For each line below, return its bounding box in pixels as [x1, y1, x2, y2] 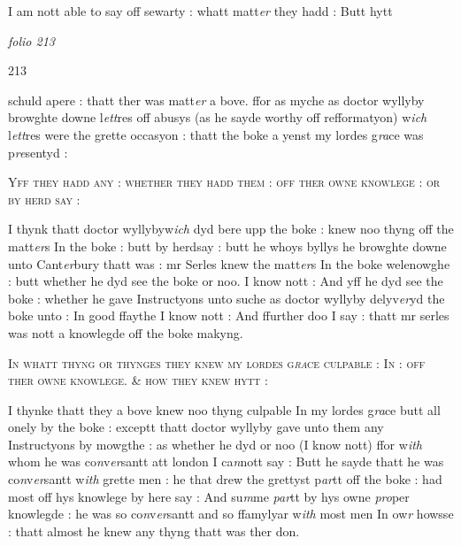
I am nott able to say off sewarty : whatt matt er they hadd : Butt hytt [8, 2, 393, 19]
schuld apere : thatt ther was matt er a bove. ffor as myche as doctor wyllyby [8, 90, 425, 109]
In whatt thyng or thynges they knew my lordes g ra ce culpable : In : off [8, 353, 426, 372]
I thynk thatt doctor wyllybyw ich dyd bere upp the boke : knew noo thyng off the [8, 219, 454, 238]
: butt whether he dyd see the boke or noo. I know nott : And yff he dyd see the [8, 272, 443, 290]
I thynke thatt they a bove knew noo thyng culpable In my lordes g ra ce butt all [8, 400, 441, 419]
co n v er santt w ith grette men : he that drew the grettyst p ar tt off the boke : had [8, 470, 442, 488]
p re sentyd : [8, 142, 68, 161]
